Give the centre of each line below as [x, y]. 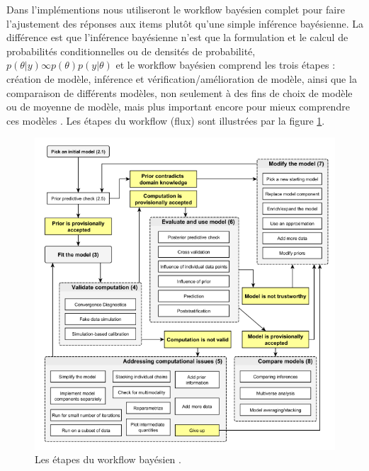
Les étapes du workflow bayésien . [108, 459]
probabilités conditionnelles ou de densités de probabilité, [131, 51]
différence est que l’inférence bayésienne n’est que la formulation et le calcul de [177, 37]
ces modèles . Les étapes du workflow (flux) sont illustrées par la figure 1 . [166, 120]
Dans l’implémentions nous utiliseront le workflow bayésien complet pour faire [176, 9]
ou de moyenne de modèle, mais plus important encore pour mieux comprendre [178, 107]
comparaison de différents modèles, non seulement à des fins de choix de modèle [180, 92]
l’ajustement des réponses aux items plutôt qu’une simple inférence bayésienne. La [185, 23]
